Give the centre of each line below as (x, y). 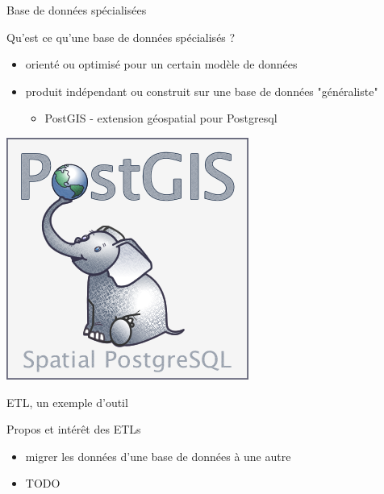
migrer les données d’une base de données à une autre (158, 456)
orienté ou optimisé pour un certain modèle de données (161, 64)
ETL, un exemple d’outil (67, 402)
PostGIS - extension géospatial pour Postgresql (161, 118)
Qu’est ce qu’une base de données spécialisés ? (121, 37)
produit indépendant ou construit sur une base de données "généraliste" (202, 91)
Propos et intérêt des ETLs (74, 429)
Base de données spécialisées (77, 10)
